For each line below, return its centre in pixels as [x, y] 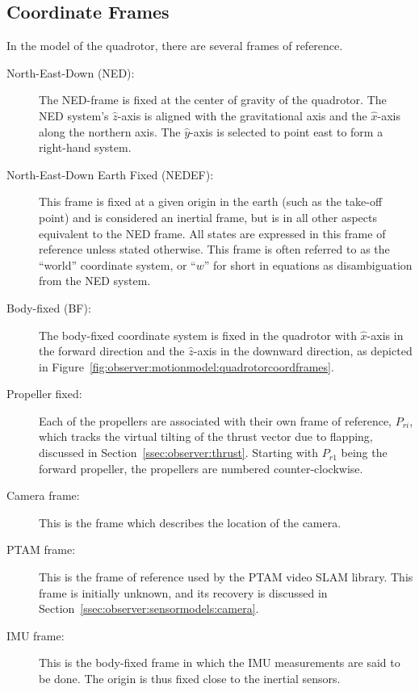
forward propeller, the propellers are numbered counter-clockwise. [201, 468]
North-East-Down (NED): [71, 72]
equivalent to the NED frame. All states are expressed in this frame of [212, 233]
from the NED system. [95, 281]
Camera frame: [43, 495]
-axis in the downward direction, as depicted [303, 351]
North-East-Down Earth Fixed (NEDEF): [110, 174]
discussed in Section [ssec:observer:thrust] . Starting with [179, 453]
